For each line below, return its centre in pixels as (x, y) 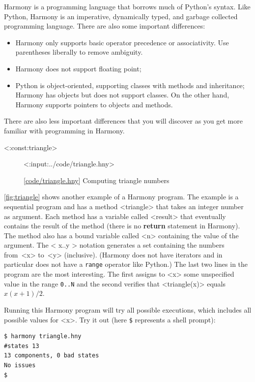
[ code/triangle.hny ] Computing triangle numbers (97, 180)
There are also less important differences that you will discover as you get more (123, 121)
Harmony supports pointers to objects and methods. (94, 104)
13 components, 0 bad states (52, 356)
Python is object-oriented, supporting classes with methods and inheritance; (130, 85)
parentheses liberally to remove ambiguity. (79, 52)
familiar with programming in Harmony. (64, 130)
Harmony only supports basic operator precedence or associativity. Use (122, 42)
